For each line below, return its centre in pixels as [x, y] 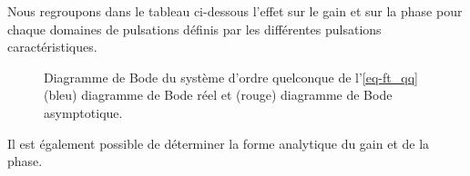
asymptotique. [83, 112]
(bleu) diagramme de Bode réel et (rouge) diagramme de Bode [218, 95]
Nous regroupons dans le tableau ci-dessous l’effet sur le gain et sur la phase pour [235, 11]
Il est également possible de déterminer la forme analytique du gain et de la [219, 143]
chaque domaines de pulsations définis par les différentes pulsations [194, 29]
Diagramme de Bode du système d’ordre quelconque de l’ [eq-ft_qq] [231, 77]
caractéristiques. [52, 47]
